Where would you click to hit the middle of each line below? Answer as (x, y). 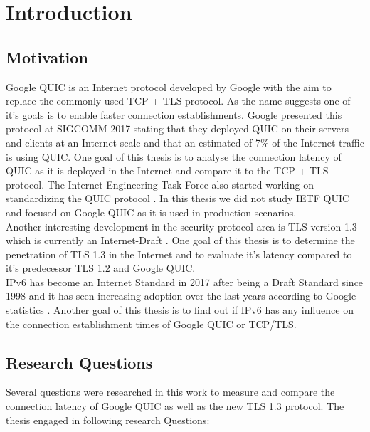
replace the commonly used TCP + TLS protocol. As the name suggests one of (178, 101)
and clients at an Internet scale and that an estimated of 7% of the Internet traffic (185, 142)
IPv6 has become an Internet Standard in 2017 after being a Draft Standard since (185, 281)
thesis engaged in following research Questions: (108, 420)
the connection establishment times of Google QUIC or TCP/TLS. (151, 323)
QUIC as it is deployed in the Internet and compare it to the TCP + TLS (167, 170)
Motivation (47, 57)
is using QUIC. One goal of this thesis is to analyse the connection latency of (174, 156)
